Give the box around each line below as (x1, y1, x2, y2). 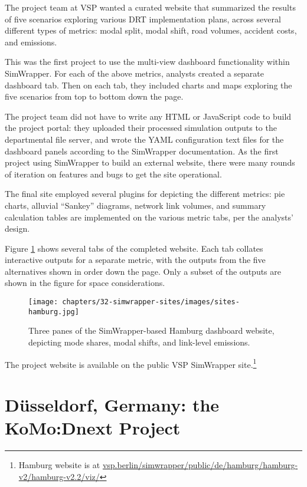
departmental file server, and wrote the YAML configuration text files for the (5, 133, 284, 145)
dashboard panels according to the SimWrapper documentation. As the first (5, 144, 279, 157)
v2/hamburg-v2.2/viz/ (18, 470, 100, 482)
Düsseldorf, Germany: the (5, 393, 220, 416)
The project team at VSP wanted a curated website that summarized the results (5, 1, 296, 13)
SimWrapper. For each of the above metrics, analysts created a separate (5, 67, 264, 79)
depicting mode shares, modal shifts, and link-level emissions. (28, 335, 250, 348)
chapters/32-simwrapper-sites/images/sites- (62, 298, 240, 307)
